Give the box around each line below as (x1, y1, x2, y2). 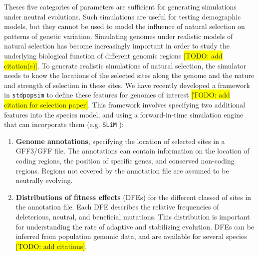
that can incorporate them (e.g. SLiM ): (4, 119, 124, 129)
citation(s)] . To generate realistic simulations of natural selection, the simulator (4, 60, 247, 70)
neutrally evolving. (15, 175, 73, 185)
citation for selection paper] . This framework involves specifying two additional (4, 99, 246, 109)
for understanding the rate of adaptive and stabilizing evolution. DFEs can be (15, 221, 255, 231)
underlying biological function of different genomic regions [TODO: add (4, 50, 223, 60)
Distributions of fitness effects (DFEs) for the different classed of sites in (15, 191, 252, 202)
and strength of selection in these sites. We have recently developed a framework (4, 79, 250, 90)
